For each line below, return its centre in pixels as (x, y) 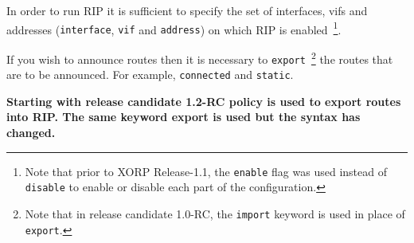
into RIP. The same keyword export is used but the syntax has (184, 117)
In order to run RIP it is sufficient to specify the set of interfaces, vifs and (187, 10)
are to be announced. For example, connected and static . (150, 74)
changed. (31, 133)
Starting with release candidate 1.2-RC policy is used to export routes (204, 101)
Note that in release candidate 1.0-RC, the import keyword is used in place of (215, 213)
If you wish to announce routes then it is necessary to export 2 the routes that (200, 57)
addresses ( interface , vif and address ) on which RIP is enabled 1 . (174, 28)
